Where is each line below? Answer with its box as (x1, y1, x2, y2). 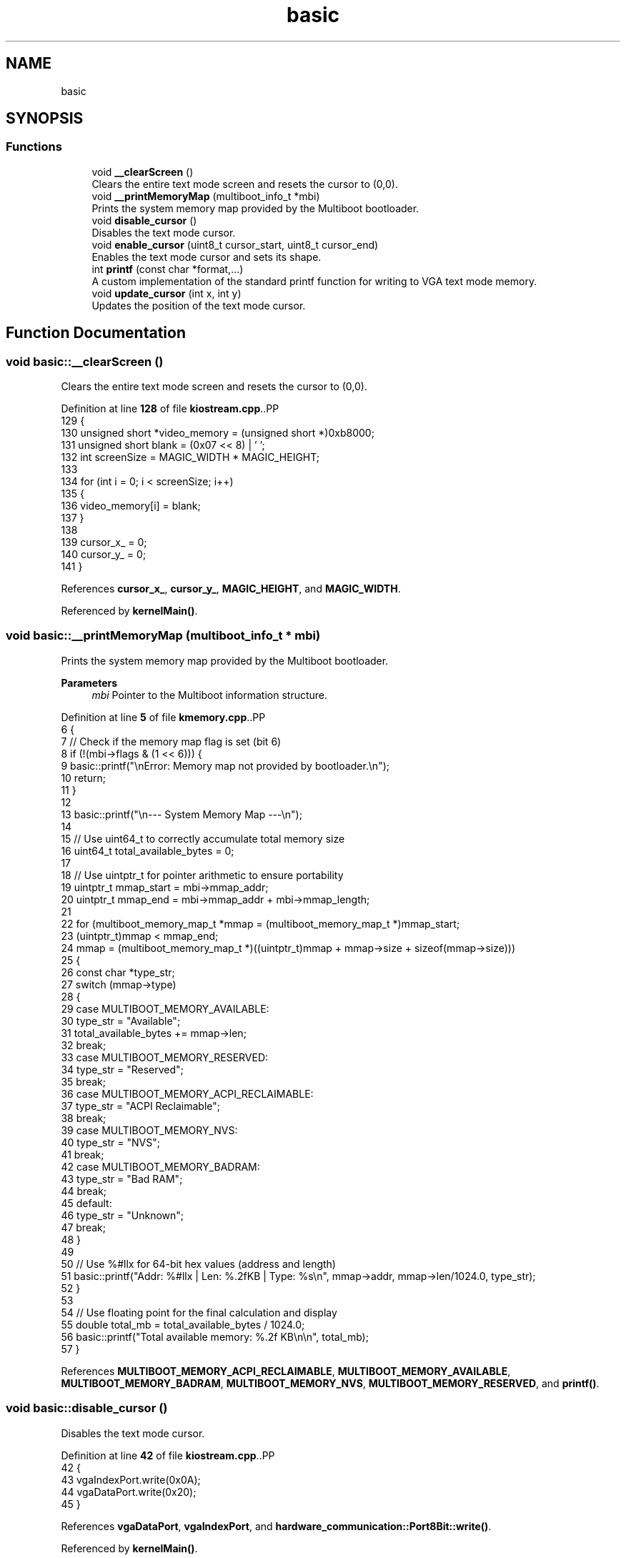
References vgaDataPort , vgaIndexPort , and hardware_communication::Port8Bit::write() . (61, 1519, 492, 1532)
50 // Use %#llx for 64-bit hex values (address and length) (61, 1257, 336, 1270)
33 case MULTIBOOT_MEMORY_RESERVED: (61, 1051, 269, 1063)
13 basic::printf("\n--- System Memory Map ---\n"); (61, 808, 302, 820)
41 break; (61, 1148, 104, 1161)
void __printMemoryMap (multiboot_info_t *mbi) (91, 189, 320, 202)
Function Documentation (6, 324, 186, 342)
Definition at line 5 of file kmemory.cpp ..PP (61, 710, 266, 723)
